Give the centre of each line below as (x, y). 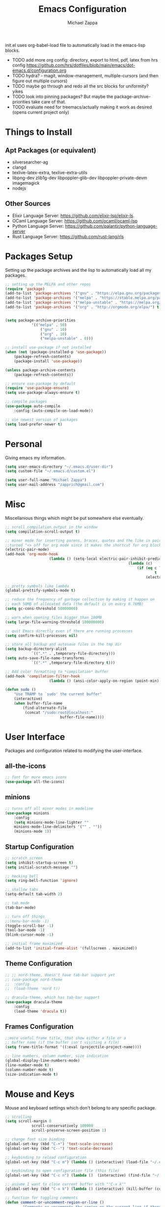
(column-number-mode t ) (29, 1070)
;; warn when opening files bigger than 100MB (54, 617)
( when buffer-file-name (38, 703)
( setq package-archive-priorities (41, 320)
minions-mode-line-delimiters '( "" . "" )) (58, 827)
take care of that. (49, 101)
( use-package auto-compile (33, 406)
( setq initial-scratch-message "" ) (41, 867)
